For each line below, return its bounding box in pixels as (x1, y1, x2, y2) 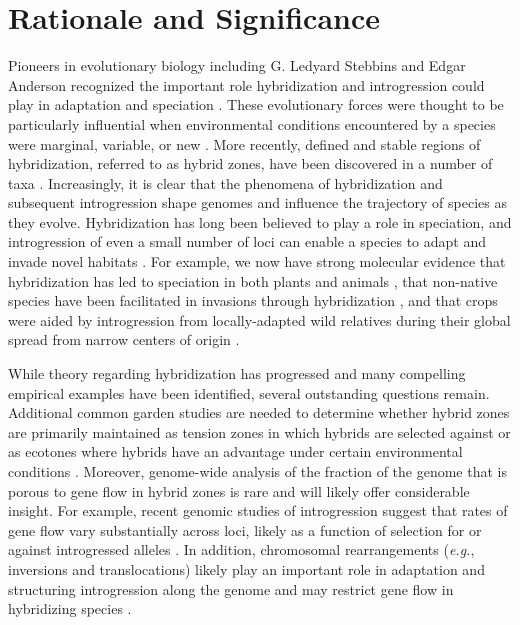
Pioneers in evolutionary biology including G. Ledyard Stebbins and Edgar (8, 55, 466, 76)
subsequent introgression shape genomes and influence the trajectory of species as (8, 192, 507, 213)
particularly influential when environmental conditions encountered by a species (8, 113, 496, 134)
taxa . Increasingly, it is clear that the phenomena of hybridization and (8, 172, 443, 193)
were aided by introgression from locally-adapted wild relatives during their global (8, 309, 511, 330)
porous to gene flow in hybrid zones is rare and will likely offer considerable (8, 480, 470, 501)
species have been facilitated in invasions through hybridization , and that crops (8, 290, 498, 311)
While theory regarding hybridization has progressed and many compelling (8, 363, 466, 384)
